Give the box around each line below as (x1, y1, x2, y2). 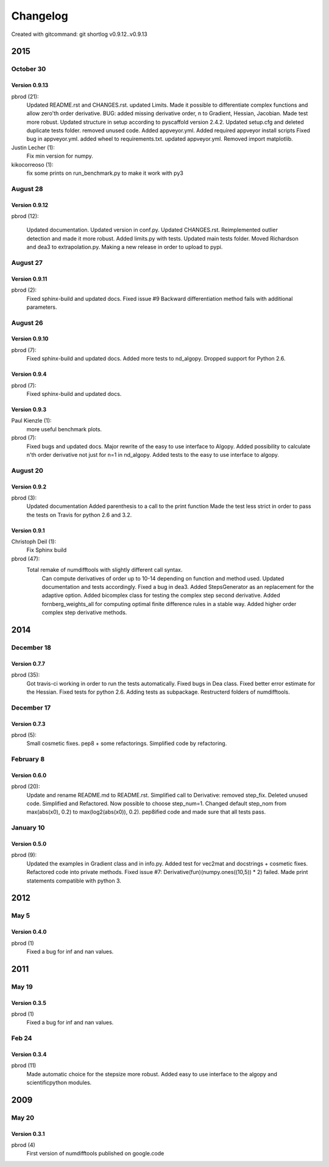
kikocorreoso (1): (11, 161, 54, 168)
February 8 (11, 755, 45, 764)
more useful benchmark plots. (26, 425, 102, 432)
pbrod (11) (11, 1062, 37, 1069)
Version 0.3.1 (11, 1130, 45, 1137)
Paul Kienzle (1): (11, 417, 52, 425)
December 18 (11, 643, 52, 652)
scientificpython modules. (26, 1079, 92, 1087)
